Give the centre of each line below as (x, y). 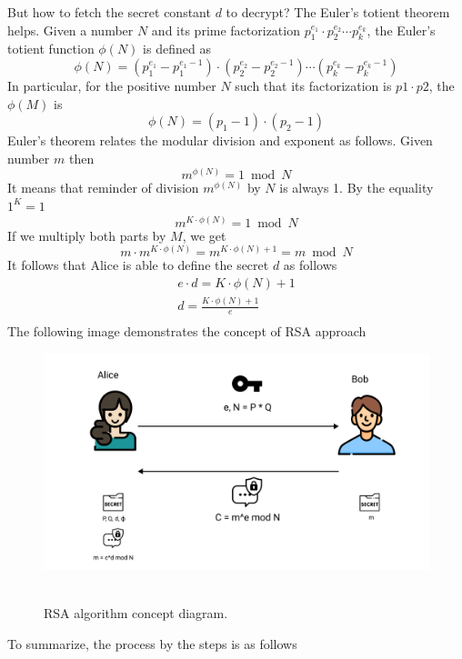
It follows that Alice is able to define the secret (138, 265)
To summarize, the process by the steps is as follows (152, 643)
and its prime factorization (226, 30)
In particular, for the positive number (112, 85)
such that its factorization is (313, 85)
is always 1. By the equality (357, 188)
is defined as (177, 49)
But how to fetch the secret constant (109, 12)
